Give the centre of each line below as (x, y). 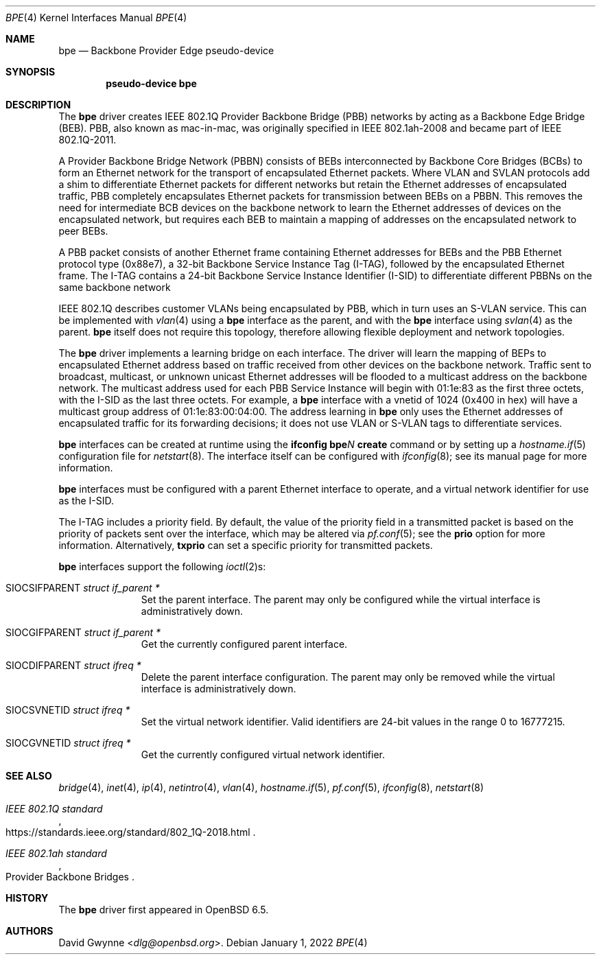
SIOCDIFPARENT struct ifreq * (73, 665)
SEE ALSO (29, 776)
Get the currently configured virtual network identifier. (263, 754)
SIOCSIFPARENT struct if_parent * (83, 588)
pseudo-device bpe (151, 83)
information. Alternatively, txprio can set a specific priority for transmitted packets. (246, 545)
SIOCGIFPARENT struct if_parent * (83, 632)
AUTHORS (30, 931)
